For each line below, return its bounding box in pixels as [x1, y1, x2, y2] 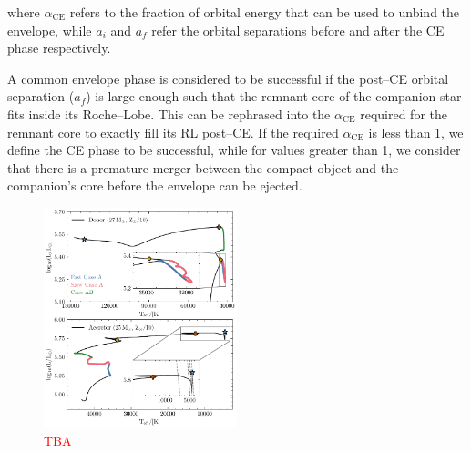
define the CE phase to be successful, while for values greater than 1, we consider [7, 140, 461, 160]
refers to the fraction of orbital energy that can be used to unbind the [69, 3, 460, 21]
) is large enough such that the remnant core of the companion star [86, 87, 462, 106]
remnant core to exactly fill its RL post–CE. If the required [7, 122, 339, 141]
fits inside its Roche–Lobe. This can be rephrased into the [7, 104, 331, 123]
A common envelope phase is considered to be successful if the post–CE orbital [7, 68, 449, 88]
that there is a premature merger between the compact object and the [7, 158, 399, 177]
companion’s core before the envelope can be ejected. [7, 176, 302, 195]
